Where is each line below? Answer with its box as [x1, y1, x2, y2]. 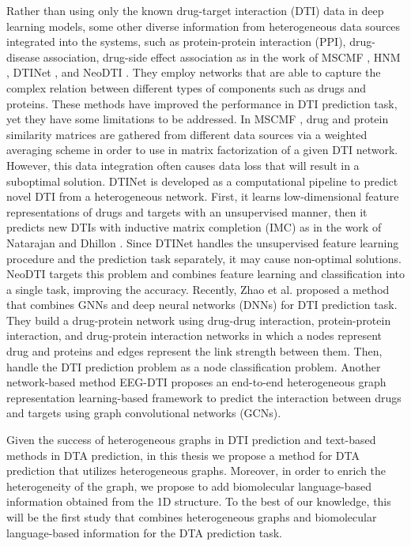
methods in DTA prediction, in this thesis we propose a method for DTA [6, 446, 360, 463]
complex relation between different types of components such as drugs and [6, 79, 367, 96]
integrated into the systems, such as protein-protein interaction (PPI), [6, 33, 346, 50]
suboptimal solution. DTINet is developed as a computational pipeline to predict [6, 172, 398, 189]
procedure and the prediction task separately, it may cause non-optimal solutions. [6, 250, 402, 266]
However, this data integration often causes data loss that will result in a [6, 156, 360, 173]
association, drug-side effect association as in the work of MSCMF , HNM [43, 48, 401, 65]
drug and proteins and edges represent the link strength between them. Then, [6, 343, 383, 360]
